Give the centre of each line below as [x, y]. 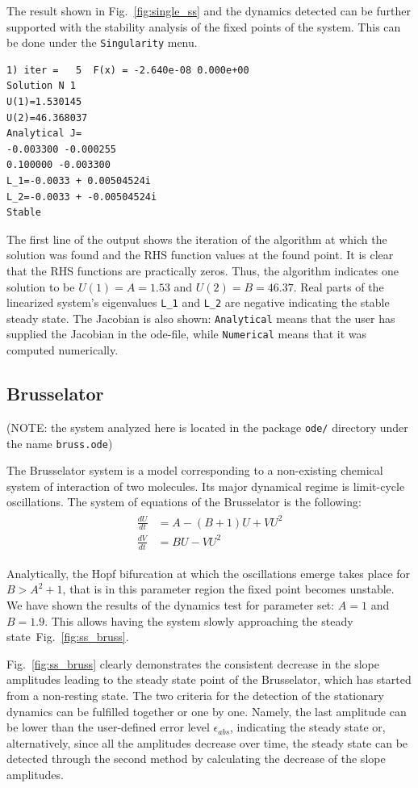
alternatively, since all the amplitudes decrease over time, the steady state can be [207, 742]
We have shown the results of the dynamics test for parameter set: [171, 604]
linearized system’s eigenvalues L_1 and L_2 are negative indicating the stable [198, 302]
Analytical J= [44, 134]
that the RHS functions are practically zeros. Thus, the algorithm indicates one [203, 270]
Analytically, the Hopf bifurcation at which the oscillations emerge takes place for [209, 573]
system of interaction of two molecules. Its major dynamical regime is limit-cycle [206, 486]
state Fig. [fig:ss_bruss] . [68, 637]
